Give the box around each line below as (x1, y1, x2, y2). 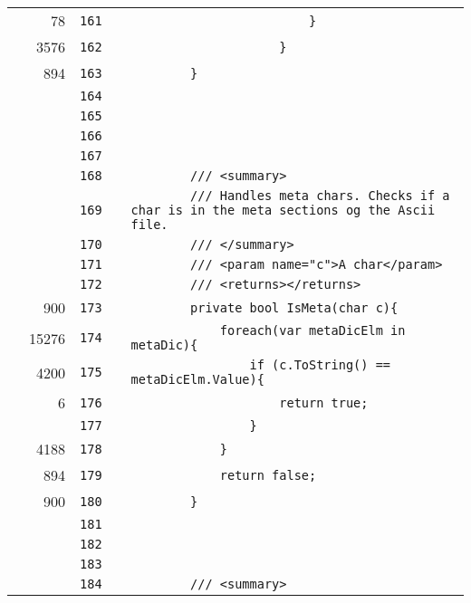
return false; (219, 467, 317, 483)
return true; (279, 395, 369, 410)
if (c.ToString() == (249, 358, 391, 372)
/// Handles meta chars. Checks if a (190, 188, 450, 203)
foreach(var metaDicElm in (219, 323, 406, 338)
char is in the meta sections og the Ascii (130, 203, 436, 217)
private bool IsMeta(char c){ (190, 300, 399, 315)
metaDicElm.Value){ (130, 372, 264, 387)
